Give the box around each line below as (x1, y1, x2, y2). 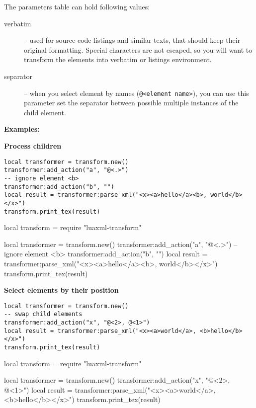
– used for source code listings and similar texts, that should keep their (24, 35, 241, 45)
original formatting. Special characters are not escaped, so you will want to (24, 44, 253, 55)
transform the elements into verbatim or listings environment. (24, 54, 212, 65)
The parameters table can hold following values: (4, 1, 150, 11)
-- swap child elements (4, 311, 83, 318)
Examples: (4, 124, 40, 134)
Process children (4, 141, 62, 151)
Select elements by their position (4, 285, 119, 295)
